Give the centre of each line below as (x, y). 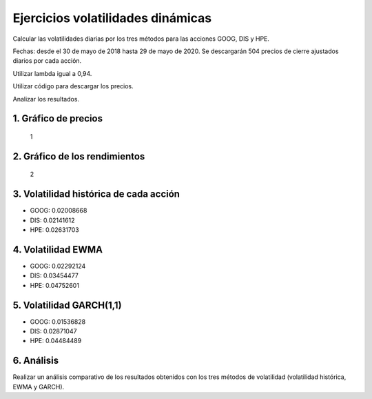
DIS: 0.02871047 (53, 331)
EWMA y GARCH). (39, 387)
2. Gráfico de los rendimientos (79, 156)
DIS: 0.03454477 (54, 275)
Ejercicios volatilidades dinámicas (112, 18)
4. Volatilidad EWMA (58, 250)
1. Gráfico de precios (58, 118)
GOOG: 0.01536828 (58, 322)
